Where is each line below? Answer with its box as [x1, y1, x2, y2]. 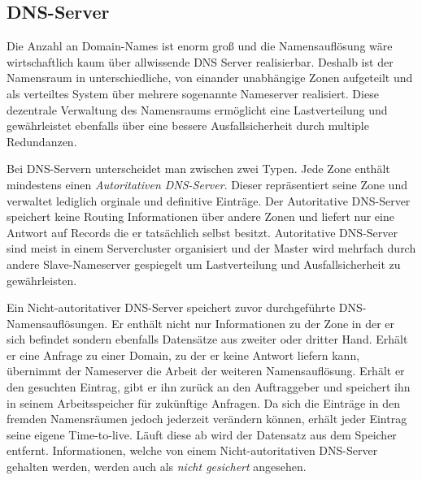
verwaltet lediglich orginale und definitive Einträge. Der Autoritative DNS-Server [7, 192, 411, 209]
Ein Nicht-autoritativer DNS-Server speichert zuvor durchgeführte [7, 299, 336, 316]
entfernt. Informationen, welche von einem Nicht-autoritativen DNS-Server [7, 442, 378, 459]
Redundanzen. [7, 132, 77, 149]
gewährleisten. [7, 271, 77, 288]
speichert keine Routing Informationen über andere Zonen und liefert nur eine [7, 208, 394, 225]
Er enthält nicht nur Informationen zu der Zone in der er [111, 314, 395, 331]
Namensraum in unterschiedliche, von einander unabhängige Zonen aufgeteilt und [7, 69, 413, 86]
